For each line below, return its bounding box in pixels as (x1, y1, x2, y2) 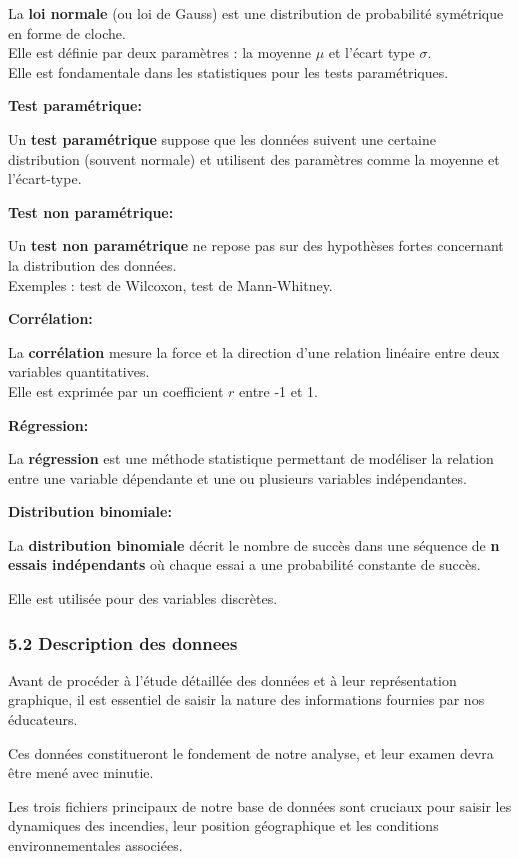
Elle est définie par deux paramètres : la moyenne (8, 42, 312, 63)
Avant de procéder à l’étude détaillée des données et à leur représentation (8, 669, 457, 690)
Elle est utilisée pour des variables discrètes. (8, 588, 278, 609)
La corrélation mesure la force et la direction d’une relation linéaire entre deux (8, 341, 500, 362)
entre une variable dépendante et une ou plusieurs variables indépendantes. (8, 467, 467, 488)
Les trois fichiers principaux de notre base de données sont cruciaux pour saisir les (8, 795, 512, 816)
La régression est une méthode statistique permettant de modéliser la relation (8, 448, 494, 469)
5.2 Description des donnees (8, 630, 238, 655)
